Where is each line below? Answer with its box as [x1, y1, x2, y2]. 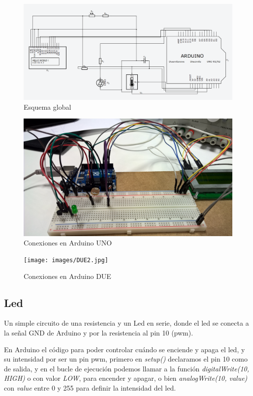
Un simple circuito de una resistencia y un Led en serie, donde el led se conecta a [4, 318, 249, 328]
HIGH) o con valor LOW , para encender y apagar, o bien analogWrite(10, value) [4, 373, 248, 383]
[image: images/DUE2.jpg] [24, 256, 108, 264]
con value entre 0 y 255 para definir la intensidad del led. [4, 382, 176, 393]
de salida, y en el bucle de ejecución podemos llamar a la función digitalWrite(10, [4, 363, 250, 373]
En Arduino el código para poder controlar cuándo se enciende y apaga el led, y [4, 344, 245, 354]
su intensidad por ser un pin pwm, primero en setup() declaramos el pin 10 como [4, 354, 248, 364]
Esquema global [24, 101, 71, 112]
